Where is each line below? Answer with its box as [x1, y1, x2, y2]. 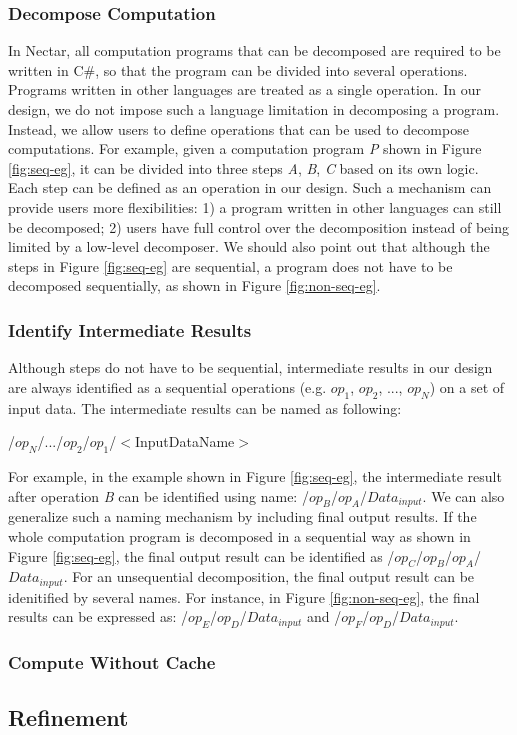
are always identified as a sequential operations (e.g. [8, 376, 327, 397]
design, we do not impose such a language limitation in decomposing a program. [8, 99, 500, 119]
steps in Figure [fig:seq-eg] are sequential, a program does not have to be [8, 255, 453, 276]
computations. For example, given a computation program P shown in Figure [8, 138, 482, 159]
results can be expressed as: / [8, 606, 189, 627]
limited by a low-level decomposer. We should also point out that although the [8, 236, 490, 257]
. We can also [422, 485, 505, 506]
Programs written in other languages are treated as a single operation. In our [8, 79, 481, 100]
